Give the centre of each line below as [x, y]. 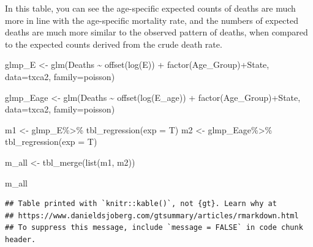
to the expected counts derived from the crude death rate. [114, 44]
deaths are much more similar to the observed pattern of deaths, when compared [156, 32]
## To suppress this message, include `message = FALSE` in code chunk [154, 228]
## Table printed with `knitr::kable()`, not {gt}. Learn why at [141, 204]
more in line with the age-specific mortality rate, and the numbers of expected [152, 20]
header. [21, 239]
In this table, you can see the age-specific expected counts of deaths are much [150, 8]
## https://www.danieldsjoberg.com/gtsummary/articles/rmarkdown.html [152, 216]
